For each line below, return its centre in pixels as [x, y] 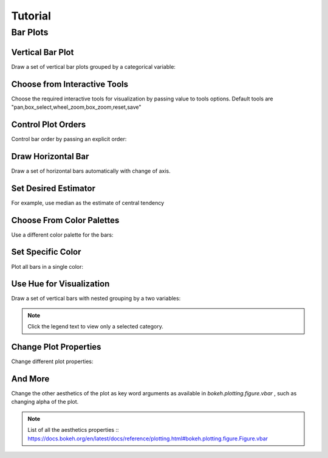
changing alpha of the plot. [45, 402]
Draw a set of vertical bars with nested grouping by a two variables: [96, 299]
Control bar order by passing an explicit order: [69, 139]
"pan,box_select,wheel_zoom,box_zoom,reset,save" [77, 107]
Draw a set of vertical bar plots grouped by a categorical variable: [94, 66]
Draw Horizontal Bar [50, 156]
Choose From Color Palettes [65, 220]
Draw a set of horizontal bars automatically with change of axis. [91, 171]
